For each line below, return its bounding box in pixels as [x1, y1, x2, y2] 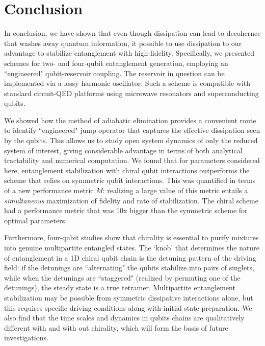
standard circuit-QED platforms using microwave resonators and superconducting [4, 87, 259, 98]
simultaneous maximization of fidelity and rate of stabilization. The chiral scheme [4, 195, 258, 205]
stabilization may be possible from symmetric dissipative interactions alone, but [4, 292, 253, 303]
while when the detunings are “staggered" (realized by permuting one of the [4, 272, 241, 283]
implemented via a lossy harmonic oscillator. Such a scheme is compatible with [4, 78, 251, 88]
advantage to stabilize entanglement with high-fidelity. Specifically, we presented [4, 48, 254, 58]
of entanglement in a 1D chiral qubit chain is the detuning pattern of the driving [4, 252, 256, 263]
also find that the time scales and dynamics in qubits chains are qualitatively [4, 312, 245, 323]
